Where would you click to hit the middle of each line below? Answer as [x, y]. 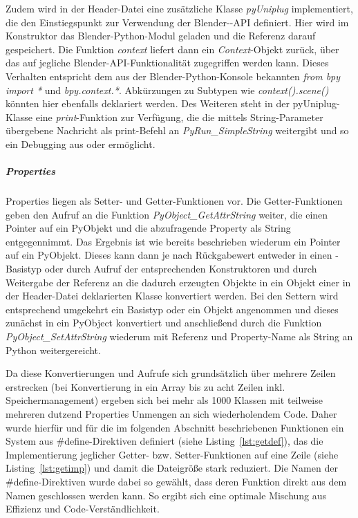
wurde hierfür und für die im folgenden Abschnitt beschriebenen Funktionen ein [175, 427]
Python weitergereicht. [53, 350]
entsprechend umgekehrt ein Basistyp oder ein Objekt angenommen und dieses [172, 309]
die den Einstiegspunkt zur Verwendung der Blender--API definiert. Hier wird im [177, 22]
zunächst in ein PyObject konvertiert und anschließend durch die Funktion [164, 323]
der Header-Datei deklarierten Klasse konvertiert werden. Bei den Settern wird [172, 296]
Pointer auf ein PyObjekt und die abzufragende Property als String [148, 228]
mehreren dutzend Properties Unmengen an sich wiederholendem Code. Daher [171, 414]
